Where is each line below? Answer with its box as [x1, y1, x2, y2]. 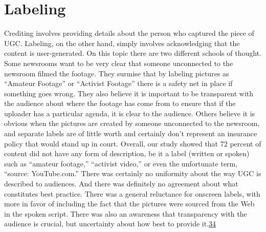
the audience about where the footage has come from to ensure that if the [4, 98, 236, 109]
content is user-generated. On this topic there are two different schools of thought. [4, 48, 261, 58]
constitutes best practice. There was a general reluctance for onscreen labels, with [4, 188, 260, 199]
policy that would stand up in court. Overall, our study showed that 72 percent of [4, 138, 261, 149]
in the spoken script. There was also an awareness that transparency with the [4, 208, 247, 219]
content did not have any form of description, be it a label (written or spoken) [4, 148, 250, 159]
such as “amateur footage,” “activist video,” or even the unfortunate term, [4, 158, 238, 168]
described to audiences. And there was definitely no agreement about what [4, 178, 238, 189]
